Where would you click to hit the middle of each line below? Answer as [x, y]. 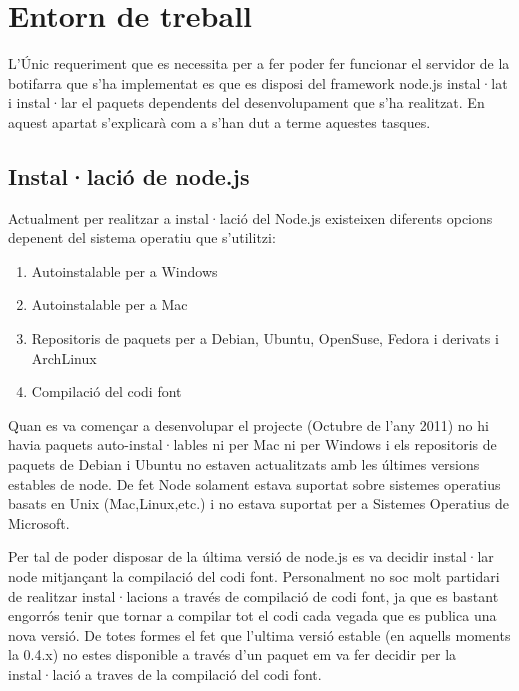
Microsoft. [39, 522]
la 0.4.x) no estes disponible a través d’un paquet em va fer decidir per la [232, 654]
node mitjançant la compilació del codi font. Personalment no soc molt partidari [254, 576]
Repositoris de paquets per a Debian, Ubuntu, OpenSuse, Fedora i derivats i [265, 338]
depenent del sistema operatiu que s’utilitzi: [142, 237]
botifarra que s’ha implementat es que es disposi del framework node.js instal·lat [258, 82]
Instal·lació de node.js [129, 175]
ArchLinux [64, 357]
